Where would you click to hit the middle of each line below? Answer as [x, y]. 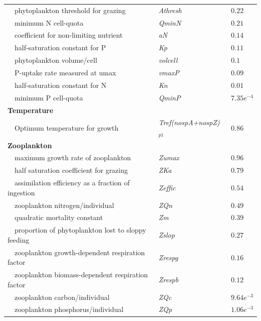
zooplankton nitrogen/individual [64, 205]
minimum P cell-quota [49, 97]
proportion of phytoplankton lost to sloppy [80, 230]
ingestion [21, 192]
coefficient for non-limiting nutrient [69, 35]
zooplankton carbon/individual [62, 297]
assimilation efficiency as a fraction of [72, 183]
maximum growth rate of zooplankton [73, 157]
